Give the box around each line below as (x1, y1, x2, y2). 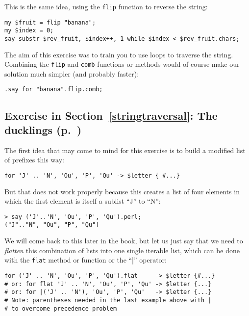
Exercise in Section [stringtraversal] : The (4, 107, 218, 123)
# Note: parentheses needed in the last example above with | (4, 296, 212, 304)
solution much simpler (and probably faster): (4, 68, 139, 79)
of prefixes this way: (4, 155, 64, 165)
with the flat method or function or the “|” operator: (4, 255, 167, 265)
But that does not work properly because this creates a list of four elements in (4, 186, 240, 196)
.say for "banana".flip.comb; (4, 86, 103, 93)
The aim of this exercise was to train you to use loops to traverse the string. (4, 49, 233, 59)
